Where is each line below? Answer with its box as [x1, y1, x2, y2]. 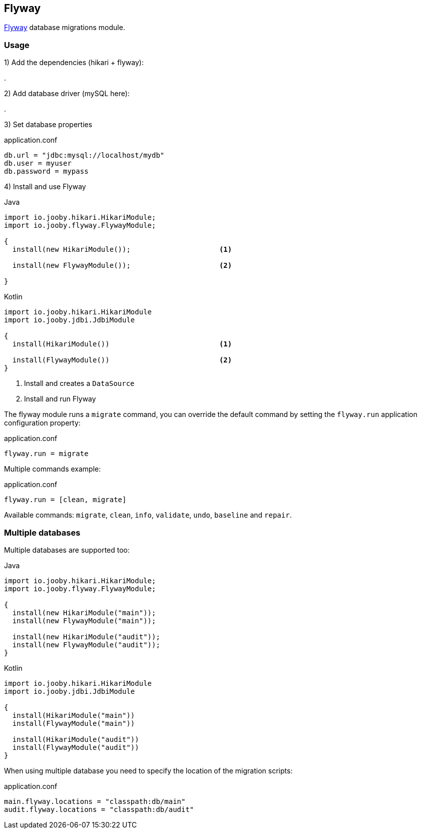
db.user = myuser [4, 159, 72, 168]
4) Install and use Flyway [4, 182, 86, 191]
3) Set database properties [4, 120, 93, 129]
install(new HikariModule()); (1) [12, 245, 232, 254]
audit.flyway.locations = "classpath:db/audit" [4, 805, 194, 813]
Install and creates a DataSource [24, 379, 135, 388]
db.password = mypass [4, 167, 89, 176]
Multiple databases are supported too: [4, 545, 130, 554]
